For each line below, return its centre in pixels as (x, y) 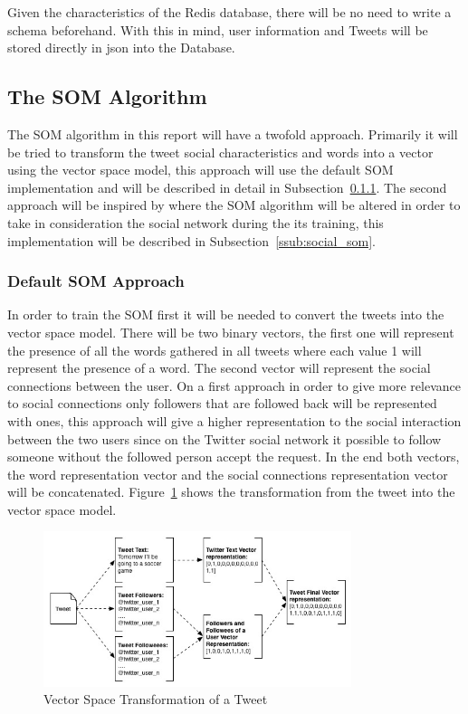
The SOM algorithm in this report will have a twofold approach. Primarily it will (233, 133)
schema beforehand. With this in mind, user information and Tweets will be (218, 29)
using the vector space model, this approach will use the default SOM (201, 170)
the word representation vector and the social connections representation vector (228, 474)
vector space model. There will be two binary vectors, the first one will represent (231, 332)
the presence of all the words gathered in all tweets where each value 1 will (215, 350)
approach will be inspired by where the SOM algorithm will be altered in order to (234, 205)
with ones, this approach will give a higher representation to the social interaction (234, 420)
